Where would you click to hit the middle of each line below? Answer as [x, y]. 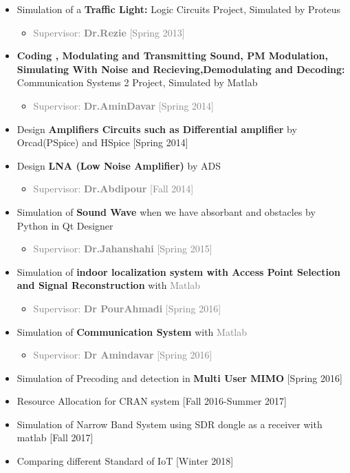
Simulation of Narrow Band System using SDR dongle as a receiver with [169, 424]
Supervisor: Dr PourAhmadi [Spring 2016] [127, 308]
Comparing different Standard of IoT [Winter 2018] [125, 461]
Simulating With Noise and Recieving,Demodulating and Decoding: [181, 69]
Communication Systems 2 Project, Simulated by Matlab [137, 82]
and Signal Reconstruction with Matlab [109, 285]
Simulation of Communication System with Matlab [132, 331]
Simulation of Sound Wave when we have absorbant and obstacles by [166, 211]
